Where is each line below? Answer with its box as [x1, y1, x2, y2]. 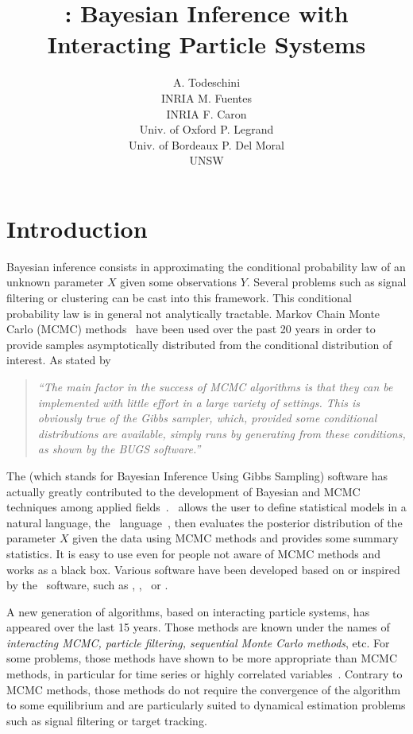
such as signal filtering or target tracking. [6, 712, 207, 728]
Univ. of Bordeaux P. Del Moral [129, 136, 284, 153]
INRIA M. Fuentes [160, 89, 252, 106]
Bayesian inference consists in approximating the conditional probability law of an [6, 258, 406, 274]
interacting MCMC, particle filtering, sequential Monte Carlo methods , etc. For [6, 634, 390, 651]
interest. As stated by [6, 351, 111, 368]
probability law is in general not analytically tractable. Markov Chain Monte [6, 305, 380, 321]
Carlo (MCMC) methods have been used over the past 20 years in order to [6, 320, 376, 337]
